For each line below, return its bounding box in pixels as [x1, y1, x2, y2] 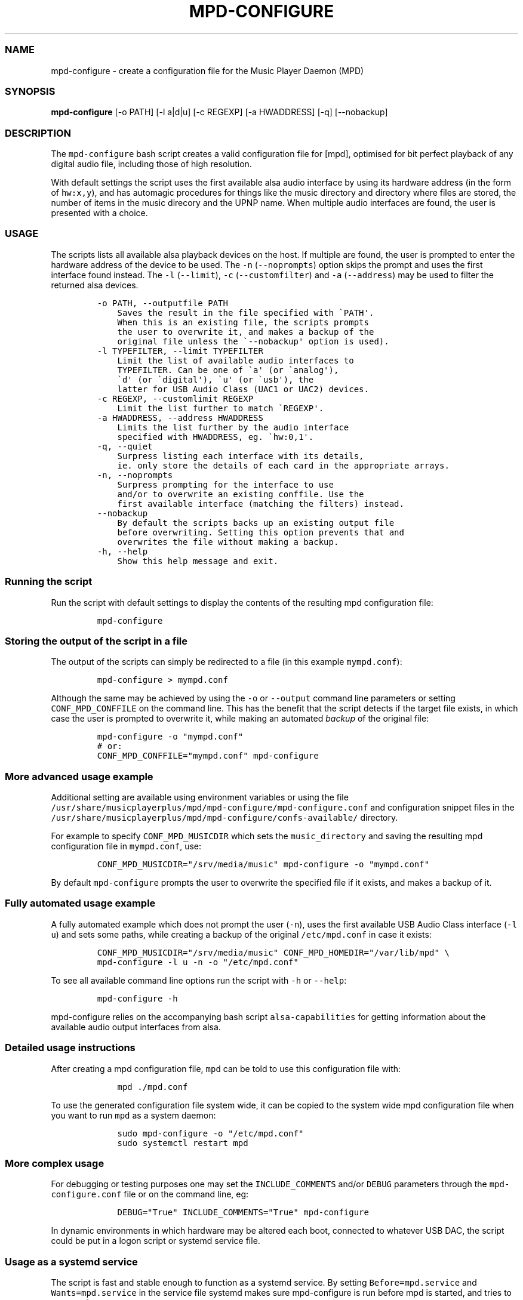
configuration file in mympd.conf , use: [51, 841, 201, 851]
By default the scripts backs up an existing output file [117, 517, 395, 528]
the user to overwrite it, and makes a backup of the [117, 326, 374, 337]
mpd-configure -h [97, 993, 178, 1003]
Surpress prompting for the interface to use [117, 479, 334, 489]
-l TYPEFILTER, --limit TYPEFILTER [97, 346, 263, 356]
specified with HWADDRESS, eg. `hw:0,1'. [117, 432, 314, 442]
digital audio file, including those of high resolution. [51, 159, 252, 169]
